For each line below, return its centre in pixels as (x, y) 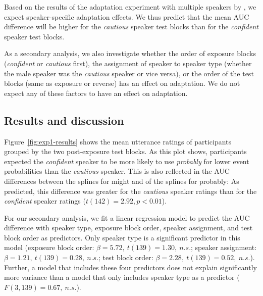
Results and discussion (64, 120)
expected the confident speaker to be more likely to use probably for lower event (127, 161)
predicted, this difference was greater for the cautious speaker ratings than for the (130, 191)
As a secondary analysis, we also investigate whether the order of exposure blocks (130, 53)
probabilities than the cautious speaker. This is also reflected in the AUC (117, 171)
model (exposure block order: (49, 247)
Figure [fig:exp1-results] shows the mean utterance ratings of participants (118, 141)
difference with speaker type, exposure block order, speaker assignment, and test (128, 228)
